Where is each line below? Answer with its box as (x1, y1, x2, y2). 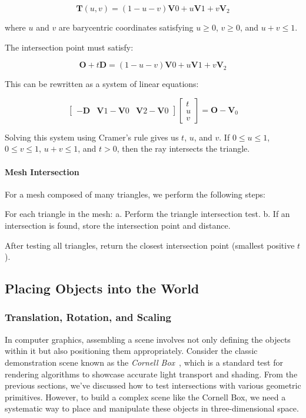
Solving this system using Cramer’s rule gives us (5, 131, 179, 143)
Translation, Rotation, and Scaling (5, 310, 171, 325)
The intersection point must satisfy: (5, 41, 134, 53)
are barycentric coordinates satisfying (58, 21, 194, 33)
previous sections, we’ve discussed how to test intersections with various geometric (5, 379, 301, 392)
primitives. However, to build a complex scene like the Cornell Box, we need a (5, 390, 286, 403)
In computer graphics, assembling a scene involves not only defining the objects (5, 333, 291, 345)
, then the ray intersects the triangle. (117, 142, 250, 155)
